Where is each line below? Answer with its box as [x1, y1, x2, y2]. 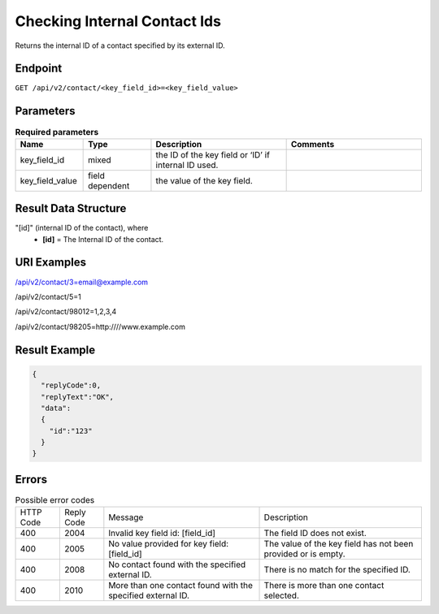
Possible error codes [15, 495, 95, 506]
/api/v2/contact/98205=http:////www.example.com [15, 322, 186, 331]
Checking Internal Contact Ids [15, 12, 221, 30]
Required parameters [15, 126, 99, 137]
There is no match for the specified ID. [263, 564, 411, 576]
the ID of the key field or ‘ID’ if [155, 149, 270, 160]
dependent [88, 179, 130, 191]
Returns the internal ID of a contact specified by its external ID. [15, 41, 225, 50]
